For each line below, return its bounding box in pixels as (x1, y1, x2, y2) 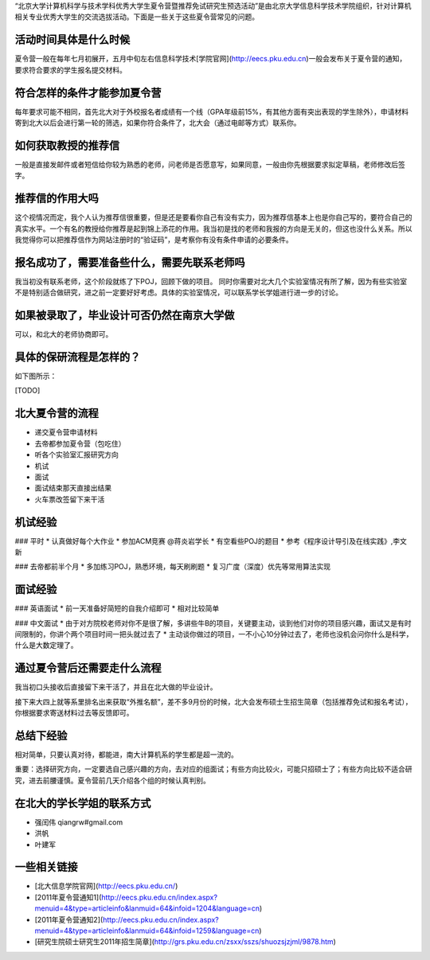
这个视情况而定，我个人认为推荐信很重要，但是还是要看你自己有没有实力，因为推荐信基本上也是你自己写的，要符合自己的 (14, 213, 412, 222)
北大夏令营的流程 (14, 407, 99, 420)
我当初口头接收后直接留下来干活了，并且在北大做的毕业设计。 (14, 682, 217, 692)
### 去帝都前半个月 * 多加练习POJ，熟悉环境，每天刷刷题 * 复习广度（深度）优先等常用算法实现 (14, 562, 330, 572)
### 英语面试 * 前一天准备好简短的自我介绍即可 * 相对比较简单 (14, 603, 220, 613)
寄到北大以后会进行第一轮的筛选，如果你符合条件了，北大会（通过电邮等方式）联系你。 (14, 118, 301, 127)
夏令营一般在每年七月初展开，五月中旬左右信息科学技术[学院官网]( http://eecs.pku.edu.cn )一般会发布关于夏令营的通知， (14, 54, 407, 64)
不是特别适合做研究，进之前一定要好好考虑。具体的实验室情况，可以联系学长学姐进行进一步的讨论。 (14, 287, 342, 298)
